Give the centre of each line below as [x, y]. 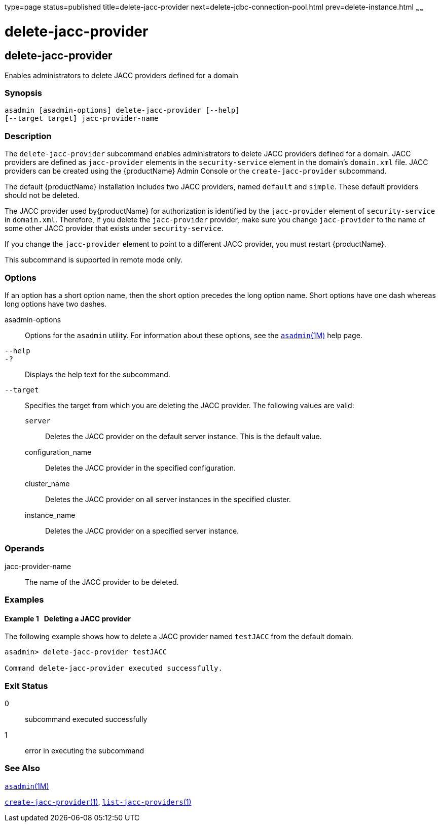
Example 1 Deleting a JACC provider [68, 618]
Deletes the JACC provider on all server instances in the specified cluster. [168, 499]
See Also [22, 768]
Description [28, 136]
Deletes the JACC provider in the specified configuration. [141, 468]
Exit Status [26, 686]
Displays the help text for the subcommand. [98, 374]
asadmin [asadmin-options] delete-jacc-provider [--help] [122, 110]
